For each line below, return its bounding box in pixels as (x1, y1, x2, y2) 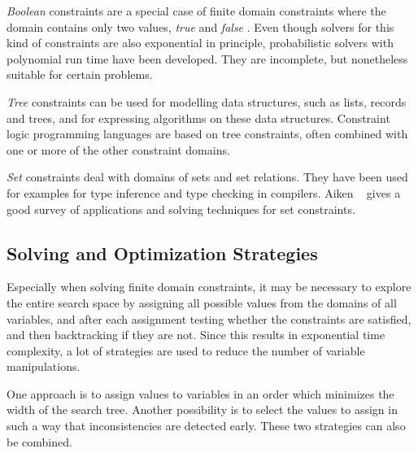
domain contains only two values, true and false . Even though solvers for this (7, 18, 394, 35)
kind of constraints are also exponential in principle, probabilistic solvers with (7, 34, 394, 51)
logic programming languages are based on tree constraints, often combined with (7, 125, 408, 142)
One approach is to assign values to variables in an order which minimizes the (7, 385, 394, 402)
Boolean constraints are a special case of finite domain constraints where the (7, 2, 386, 19)
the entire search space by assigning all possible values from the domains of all (7, 294, 397, 311)
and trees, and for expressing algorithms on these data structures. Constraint (7, 109, 390, 126)
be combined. (7, 433, 72, 450)
